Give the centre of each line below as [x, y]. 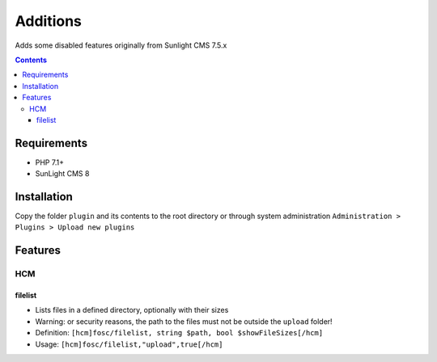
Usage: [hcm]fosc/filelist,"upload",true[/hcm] [129, 344]
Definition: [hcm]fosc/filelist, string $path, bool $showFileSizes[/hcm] [179, 333]
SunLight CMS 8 [62, 174]
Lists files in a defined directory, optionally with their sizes [132, 310]
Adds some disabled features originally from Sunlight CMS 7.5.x [121, 45]
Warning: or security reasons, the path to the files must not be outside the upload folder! [184, 321]
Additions [49, 21]
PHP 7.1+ [50, 162]
